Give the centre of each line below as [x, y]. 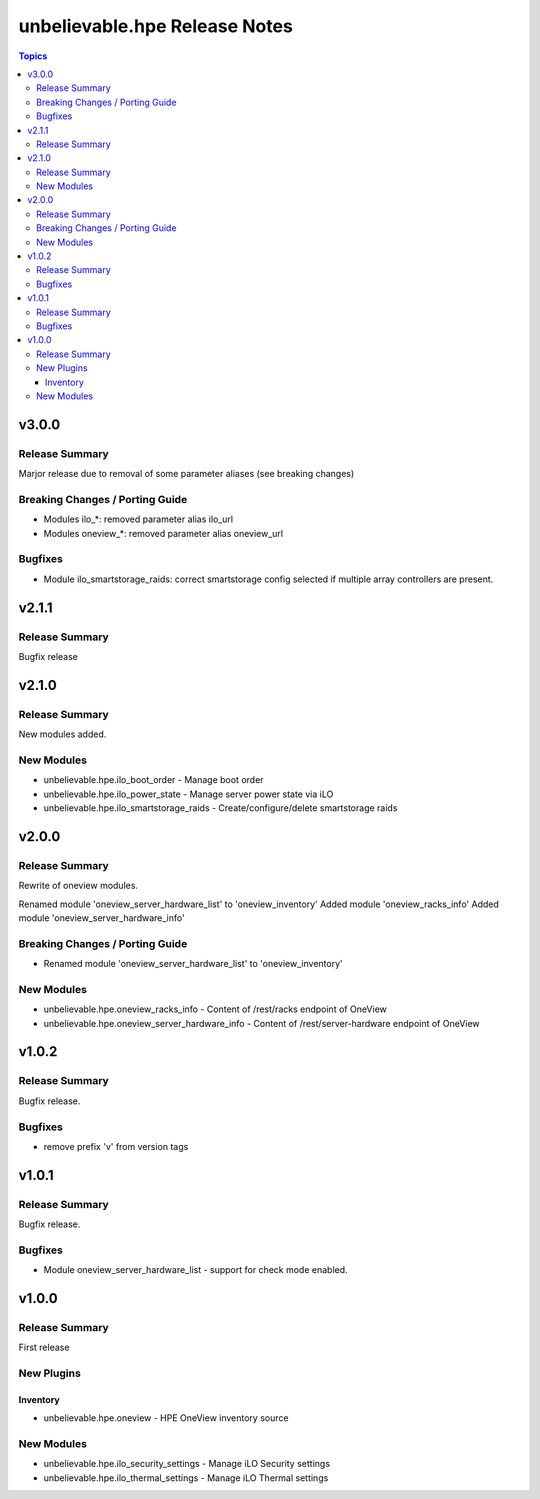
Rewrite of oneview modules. [78, 886]
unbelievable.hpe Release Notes [156, 26]
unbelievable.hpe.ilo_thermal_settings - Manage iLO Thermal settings [186, 1477]
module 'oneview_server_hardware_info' [101, 917]
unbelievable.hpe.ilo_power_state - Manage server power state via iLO [188, 794]
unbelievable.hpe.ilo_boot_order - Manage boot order [153, 780]
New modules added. [62, 734]
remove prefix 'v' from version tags [116, 1146]
